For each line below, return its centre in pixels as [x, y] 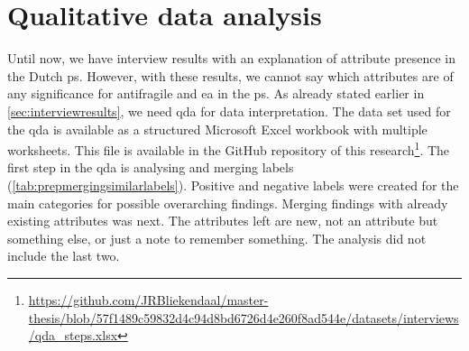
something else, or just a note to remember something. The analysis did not [217, 238]
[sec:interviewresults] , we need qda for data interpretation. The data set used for [229, 111]
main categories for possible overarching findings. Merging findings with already [228, 203]
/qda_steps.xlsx [73, 335]
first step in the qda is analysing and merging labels [151, 167]
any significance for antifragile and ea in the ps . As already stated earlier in [216, 93]
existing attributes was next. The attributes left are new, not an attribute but [223, 221]
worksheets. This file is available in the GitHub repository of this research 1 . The [229, 148]
